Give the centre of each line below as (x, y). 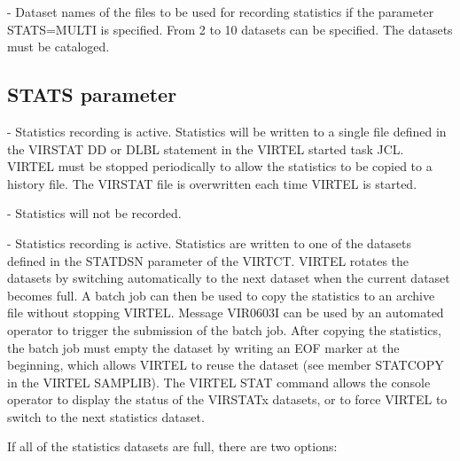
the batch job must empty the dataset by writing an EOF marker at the (203, 347)
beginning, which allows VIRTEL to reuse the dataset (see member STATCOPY (226, 365)
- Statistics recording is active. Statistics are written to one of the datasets (210, 242)
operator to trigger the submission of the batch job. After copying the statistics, (224, 329)
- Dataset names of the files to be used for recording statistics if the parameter (221, 12)
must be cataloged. (58, 47)
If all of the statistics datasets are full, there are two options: (172, 446)
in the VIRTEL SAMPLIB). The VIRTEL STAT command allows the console (219, 382)
